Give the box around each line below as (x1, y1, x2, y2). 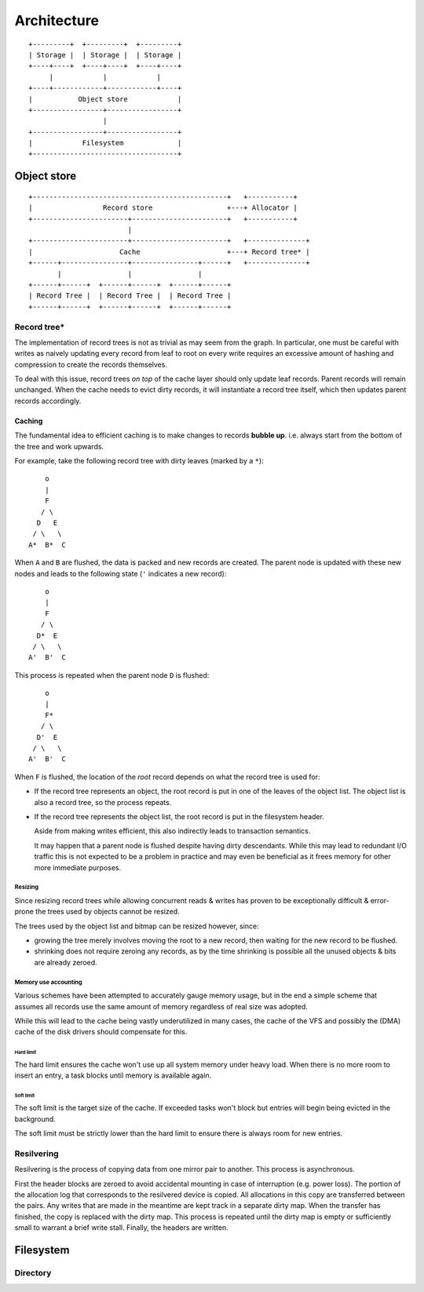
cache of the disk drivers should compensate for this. (14, 1027, 188, 1037)
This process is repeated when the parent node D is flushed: (14, 670, 210, 679)
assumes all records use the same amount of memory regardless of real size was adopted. (14, 1001, 308, 1011)
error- (370, 895, 390, 905)
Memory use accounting (14, 978, 82, 986)
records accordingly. (14, 396, 82, 405)
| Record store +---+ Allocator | (28, 203, 298, 212)
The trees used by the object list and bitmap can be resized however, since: (14, 921, 259, 931)
